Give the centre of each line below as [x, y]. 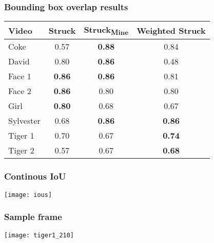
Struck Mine [106, 30]
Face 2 [20, 91]
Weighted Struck [171, 30]
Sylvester [24, 121]
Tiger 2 [21, 150]
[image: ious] [28, 195]
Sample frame [33, 217]
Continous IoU [35, 176]
